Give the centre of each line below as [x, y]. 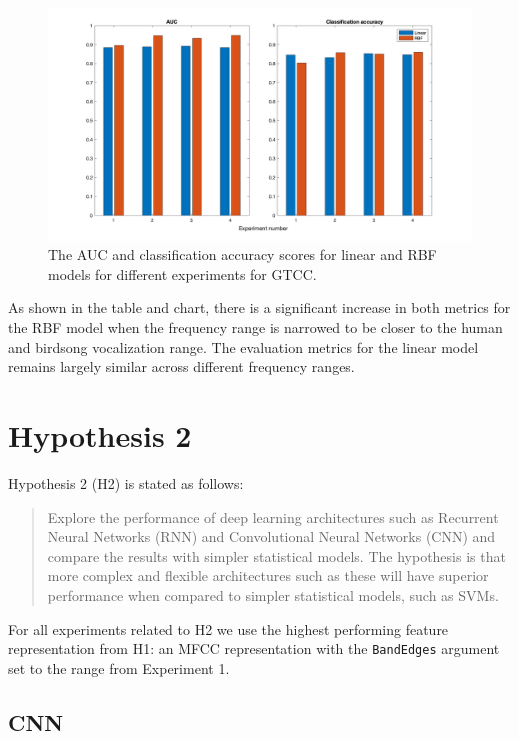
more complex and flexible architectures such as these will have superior [268, 575]
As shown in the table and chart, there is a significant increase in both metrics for [259, 307]
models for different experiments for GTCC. [182, 273]
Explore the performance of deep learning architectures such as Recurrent [273, 516]
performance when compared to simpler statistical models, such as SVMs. [273, 594]
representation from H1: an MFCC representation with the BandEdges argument [254, 648]
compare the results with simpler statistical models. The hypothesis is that [276, 555]
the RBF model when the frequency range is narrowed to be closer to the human [255, 327]
